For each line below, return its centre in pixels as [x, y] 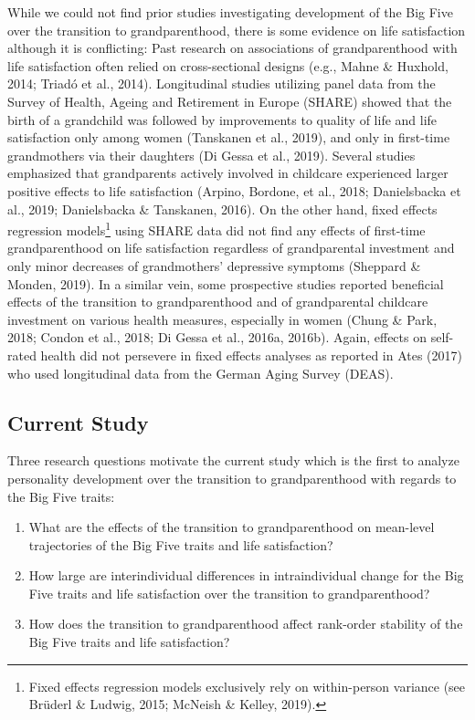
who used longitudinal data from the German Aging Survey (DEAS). [201, 373]
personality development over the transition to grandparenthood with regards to [232, 478]
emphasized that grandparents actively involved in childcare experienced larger [228, 173]
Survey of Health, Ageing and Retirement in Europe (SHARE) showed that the [230, 101]
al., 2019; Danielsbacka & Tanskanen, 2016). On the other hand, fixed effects [222, 209]
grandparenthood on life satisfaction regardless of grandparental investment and [231, 248]
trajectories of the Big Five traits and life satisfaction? [181, 544]
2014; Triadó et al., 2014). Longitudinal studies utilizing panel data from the [222, 83]
